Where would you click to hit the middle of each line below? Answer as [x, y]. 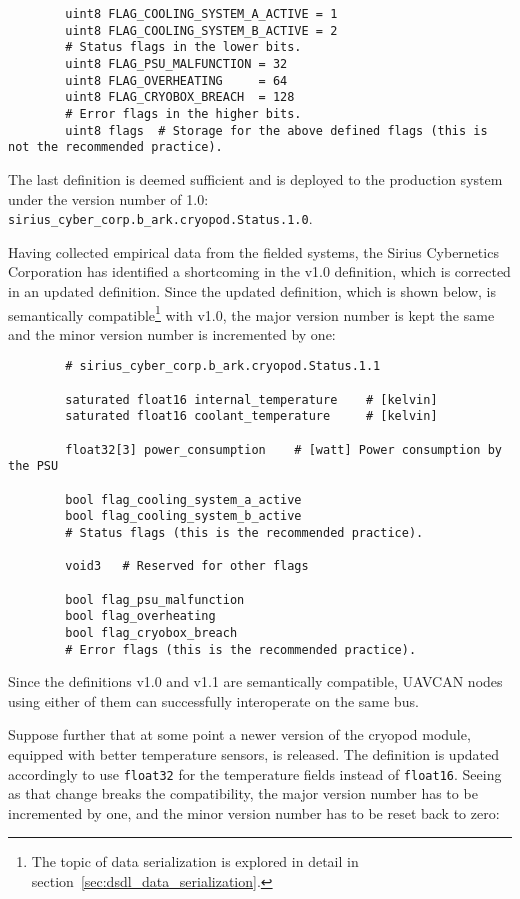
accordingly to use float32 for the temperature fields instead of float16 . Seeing [255, 773]
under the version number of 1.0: [108, 198]
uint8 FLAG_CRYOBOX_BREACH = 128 [180, 97]
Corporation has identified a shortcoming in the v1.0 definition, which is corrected [259, 271]
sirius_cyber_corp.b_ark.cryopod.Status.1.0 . [160, 218]
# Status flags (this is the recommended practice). [244, 532]
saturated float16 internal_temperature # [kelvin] [251, 399]
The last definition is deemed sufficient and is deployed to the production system [255, 178]
